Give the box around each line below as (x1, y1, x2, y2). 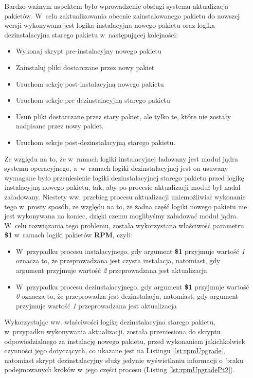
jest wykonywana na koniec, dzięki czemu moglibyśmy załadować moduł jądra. (4, 211, 238, 221)
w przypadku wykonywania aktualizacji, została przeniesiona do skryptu (4, 326, 221, 337)
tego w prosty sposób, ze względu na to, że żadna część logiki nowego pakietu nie (4, 201, 247, 211)
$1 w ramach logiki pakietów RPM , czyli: (4, 230, 132, 240)
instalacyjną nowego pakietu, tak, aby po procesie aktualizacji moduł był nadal (4, 182, 241, 192)
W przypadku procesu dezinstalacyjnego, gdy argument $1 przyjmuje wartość (16, 281, 249, 291)
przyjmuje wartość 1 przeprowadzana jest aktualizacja (16, 300, 177, 310)
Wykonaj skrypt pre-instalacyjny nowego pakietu (16, 46, 162, 56)
